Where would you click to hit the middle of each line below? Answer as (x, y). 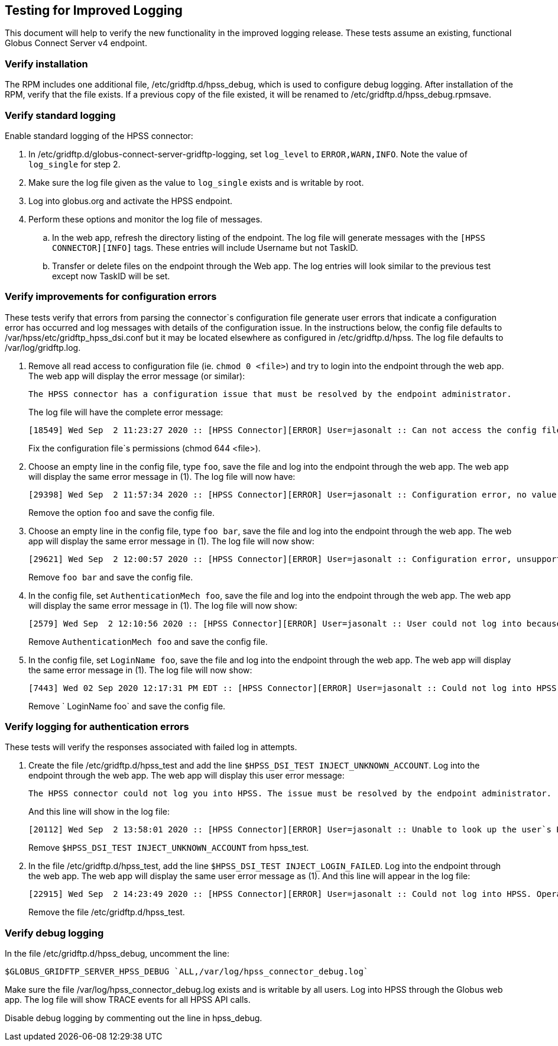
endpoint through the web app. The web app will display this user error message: (186, 776)
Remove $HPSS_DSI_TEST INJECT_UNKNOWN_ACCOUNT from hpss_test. (169, 848)
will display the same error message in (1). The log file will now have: (162, 476)
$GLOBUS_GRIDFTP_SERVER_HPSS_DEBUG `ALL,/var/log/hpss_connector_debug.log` (187, 972)
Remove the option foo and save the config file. (122, 512)
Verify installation (46, 64)
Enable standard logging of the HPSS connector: (99, 135)
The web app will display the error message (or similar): (137, 376)
